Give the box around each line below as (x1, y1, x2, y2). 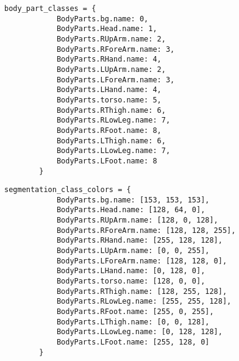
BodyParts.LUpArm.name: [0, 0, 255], (56, 246, 210, 256)
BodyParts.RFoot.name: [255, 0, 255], (56, 307, 214, 316)
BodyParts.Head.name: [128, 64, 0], (56, 206, 205, 215)
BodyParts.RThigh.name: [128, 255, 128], (56, 287, 227, 296)
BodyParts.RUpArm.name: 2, (56, 34, 166, 43)
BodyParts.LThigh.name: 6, (56, 136, 166, 145)
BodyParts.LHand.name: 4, (56, 85, 162, 95)
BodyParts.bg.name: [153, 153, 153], (56, 195, 210, 204)
